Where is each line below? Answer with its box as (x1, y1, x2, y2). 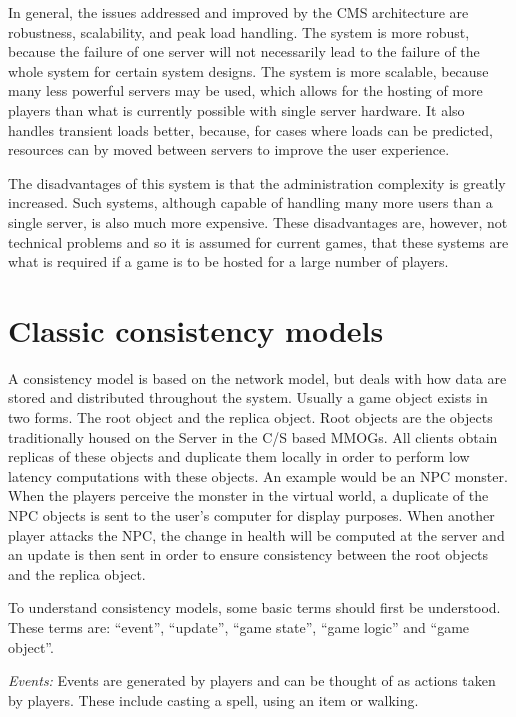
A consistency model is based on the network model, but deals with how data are (8, 367, 507, 388)
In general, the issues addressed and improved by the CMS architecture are (8, 2, 469, 22)
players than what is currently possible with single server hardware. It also (8, 99, 465, 120)
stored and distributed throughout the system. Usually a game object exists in (8, 387, 488, 408)
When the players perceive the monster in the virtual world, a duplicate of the (8, 485, 489, 506)
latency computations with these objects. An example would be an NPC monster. (8, 465, 508, 486)
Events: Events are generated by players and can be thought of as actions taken (8, 670, 496, 691)
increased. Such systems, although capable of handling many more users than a (8, 192, 493, 213)
